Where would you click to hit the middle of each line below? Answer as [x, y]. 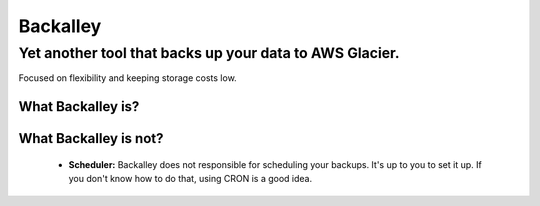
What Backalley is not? [91, 138]
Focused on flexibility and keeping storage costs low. [127, 78]
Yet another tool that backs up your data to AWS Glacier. [209, 53]
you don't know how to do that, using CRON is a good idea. [190, 179]
